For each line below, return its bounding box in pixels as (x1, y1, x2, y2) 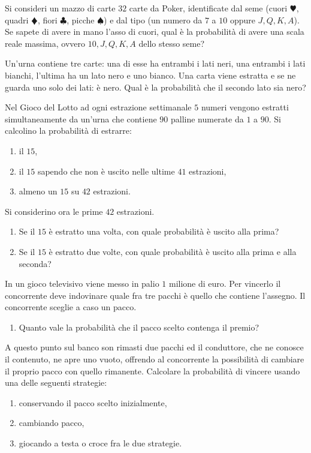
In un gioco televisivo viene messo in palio (5, 277, 159, 290)
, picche (67, 13, 95, 26)
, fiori (37, 13, 58, 26)
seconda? (19, 257, 52, 269)
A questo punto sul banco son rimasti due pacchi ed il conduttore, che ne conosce (5, 341, 304, 353)
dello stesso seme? (138, 37, 205, 49)
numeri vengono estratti (201, 101, 289, 113)
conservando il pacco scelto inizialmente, (19, 396, 167, 409)
